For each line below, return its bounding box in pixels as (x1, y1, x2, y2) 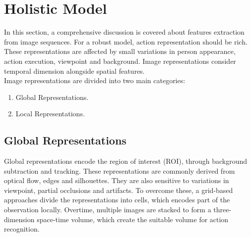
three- (213, 204, 232, 215)
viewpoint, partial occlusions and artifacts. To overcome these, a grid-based (4, 185, 233, 195)
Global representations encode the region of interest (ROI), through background (4, 156, 248, 166)
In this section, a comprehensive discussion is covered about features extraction (4, 27, 245, 37)
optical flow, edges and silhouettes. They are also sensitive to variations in (4, 175, 229, 186)
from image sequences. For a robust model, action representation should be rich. (4, 36, 248, 47)
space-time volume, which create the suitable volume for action (37, 214, 229, 224)
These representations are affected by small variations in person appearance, (4, 46, 236, 56)
